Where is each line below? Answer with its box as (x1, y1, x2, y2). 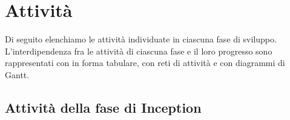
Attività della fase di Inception (5, 98, 202, 116)
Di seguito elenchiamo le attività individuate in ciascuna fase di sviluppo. (5, 33, 277, 45)
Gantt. (5, 68, 30, 81)
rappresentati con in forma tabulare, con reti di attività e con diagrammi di (5, 56, 285, 69)
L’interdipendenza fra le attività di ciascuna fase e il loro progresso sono (5, 44, 272, 57)
